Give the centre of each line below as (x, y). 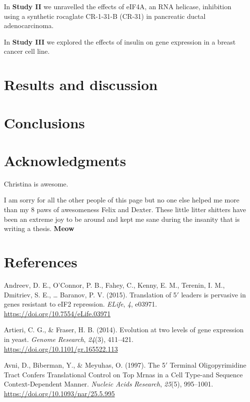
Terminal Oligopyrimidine (208, 365)
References (41, 262)
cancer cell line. (27, 51)
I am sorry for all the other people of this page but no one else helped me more (122, 200)
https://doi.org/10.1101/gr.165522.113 (61, 348)
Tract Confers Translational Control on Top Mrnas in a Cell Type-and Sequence (123, 374)
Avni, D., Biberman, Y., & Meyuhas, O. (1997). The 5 (85, 365)
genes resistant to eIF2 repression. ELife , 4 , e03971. (81, 304)
